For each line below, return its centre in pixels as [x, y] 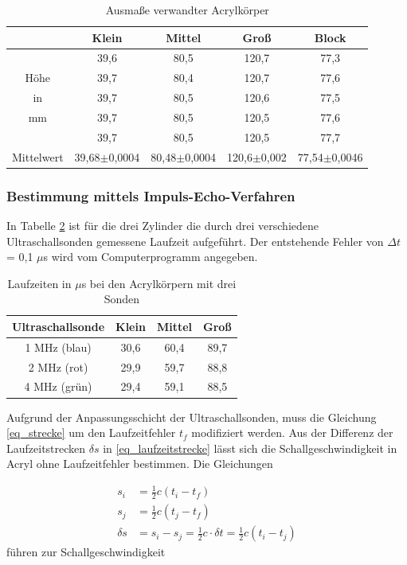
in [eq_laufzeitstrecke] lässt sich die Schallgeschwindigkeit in [250, 448]
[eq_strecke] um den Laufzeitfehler [91, 433]
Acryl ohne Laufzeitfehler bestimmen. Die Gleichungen [140, 464]
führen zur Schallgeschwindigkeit [86, 552]
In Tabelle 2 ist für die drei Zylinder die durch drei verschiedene [163, 225]
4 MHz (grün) [58, 386]
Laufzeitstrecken [46, 448]
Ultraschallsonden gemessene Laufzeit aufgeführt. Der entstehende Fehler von [195, 241]
